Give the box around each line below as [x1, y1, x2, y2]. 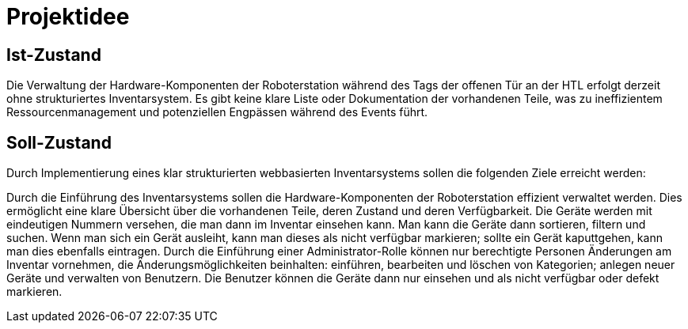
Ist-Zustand [6, 44, 101, 65]
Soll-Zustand [6, 132, 112, 153]
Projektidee [6, 3, 130, 30]
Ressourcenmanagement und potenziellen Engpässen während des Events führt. [6, 105, 428, 119]
